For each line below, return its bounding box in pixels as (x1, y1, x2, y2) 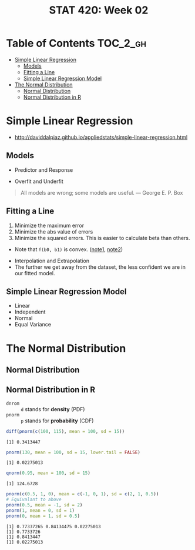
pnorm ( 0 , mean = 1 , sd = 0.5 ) (6, 513, 80, 519)
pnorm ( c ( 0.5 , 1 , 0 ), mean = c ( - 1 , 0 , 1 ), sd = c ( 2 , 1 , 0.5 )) (6, 491, 159, 497)
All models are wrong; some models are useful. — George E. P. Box (20, 189, 183, 196)
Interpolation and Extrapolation (14, 257, 90, 264)
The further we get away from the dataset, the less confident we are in (14, 263, 186, 271)
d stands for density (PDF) (21, 405, 85, 412)
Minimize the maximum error (14, 222, 84, 229)
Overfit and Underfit (14, 178, 63, 185)
